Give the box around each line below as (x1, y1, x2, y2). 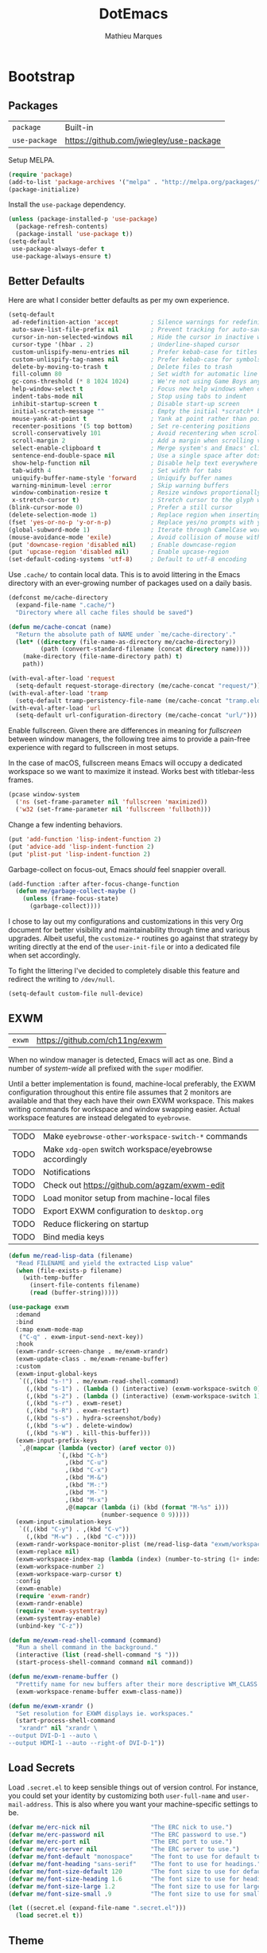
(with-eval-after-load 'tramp (8, 689, 109, 697)
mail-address (8, 1801, 52, 1809)
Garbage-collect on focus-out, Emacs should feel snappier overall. (8, 864, 226, 874)
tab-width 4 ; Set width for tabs (11, 466, 222, 474)
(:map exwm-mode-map (15, 1325, 83, 1334)
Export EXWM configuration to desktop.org (42, 1205, 204, 1216)
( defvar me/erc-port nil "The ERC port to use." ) (8, 1838, 233, 1846)
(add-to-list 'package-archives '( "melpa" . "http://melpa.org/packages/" (8, 178, 261, 186)
